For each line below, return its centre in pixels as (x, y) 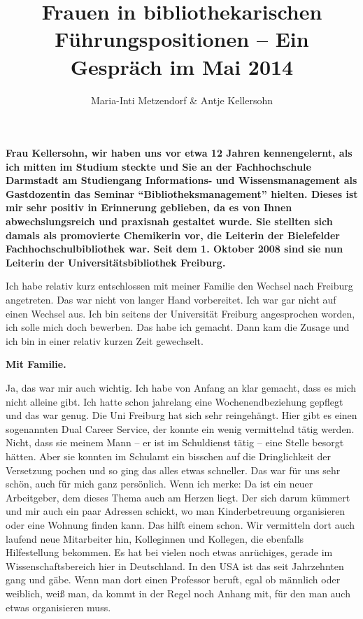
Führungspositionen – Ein (182, 39)
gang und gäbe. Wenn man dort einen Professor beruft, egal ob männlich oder (173, 579)
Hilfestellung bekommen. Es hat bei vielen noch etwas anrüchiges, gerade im (169, 552)
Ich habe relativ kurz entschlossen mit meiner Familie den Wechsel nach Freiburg (179, 286)
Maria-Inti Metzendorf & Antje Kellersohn (182, 100)
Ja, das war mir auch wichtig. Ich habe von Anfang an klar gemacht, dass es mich (181, 387)
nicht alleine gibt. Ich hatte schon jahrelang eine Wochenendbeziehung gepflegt (175, 401)
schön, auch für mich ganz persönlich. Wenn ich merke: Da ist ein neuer (159, 484)
